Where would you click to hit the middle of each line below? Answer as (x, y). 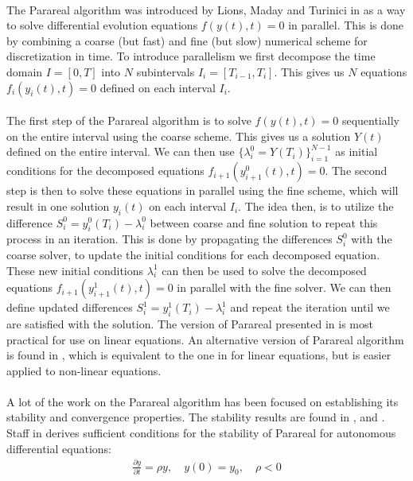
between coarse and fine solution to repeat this (264, 222)
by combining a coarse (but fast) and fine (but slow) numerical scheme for (187, 40)
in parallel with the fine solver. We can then (284, 287)
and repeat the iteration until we (310, 307)
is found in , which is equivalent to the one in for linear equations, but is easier (199, 355)
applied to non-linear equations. (84, 370)
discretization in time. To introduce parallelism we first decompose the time (191, 56)
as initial (357, 151)
